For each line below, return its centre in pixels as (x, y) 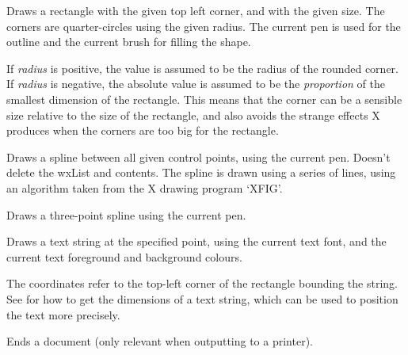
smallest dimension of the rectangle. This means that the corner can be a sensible (204, 99)
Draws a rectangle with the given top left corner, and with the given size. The (196, 10)
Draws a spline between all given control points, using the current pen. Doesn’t (198, 157)
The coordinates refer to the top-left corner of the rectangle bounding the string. (202, 283)
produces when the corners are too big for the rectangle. (143, 130)
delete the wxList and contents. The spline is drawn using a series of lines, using (201, 172)
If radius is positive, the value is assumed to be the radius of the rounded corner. (202, 68)
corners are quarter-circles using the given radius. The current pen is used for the (204, 26)
